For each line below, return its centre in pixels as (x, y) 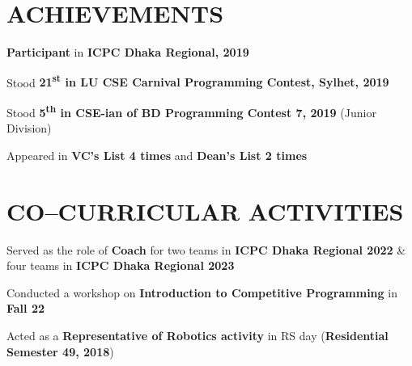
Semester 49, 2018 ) (60, 351)
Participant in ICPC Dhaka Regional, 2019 (128, 52)
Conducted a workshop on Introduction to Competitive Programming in (202, 292)
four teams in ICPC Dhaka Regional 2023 (121, 265)
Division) (29, 128)
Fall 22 (26, 308)
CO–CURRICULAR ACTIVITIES (205, 210)
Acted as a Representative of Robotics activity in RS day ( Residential (198, 335)
